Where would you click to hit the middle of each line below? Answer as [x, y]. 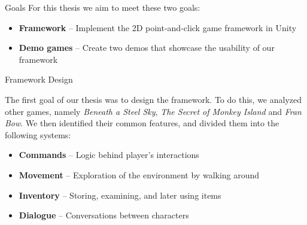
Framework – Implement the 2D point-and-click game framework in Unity [158, 27]
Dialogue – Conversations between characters [104, 215]
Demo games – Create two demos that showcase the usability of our [147, 48]
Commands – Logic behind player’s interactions [109, 155]
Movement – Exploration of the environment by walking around [139, 174]
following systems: [38, 134]
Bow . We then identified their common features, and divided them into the [142, 123]
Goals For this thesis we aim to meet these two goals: [103, 7]
